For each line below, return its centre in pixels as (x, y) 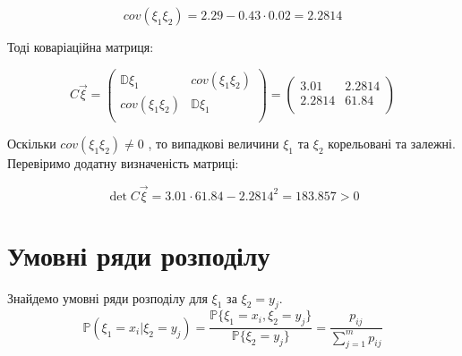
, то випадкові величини (214, 143)
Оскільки (32, 143)
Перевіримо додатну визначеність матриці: (123, 162)
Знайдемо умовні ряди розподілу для (107, 297)
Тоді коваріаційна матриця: (81, 47)
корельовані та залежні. (392, 143)
